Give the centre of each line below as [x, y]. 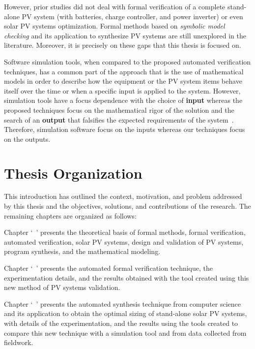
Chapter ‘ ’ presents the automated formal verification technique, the [108, 268]
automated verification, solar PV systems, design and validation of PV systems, [124, 241]
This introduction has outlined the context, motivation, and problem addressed [123, 196]
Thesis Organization [73, 173]
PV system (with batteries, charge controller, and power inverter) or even [132, 16]
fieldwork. [19, 342]
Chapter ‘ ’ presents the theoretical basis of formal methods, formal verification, [125, 232]
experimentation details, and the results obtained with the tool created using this [127, 277]
